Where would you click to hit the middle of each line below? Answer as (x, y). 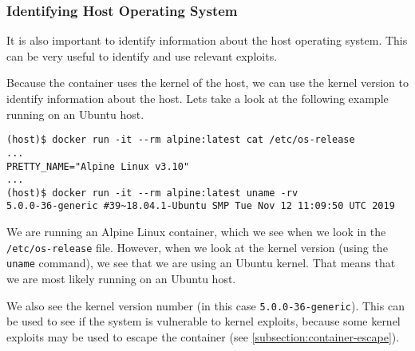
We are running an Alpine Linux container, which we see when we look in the (196, 232)
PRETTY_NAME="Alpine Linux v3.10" (98, 166)
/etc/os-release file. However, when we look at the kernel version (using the (197, 247)
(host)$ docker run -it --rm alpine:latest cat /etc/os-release (181, 140)
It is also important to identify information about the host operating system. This (207, 40)
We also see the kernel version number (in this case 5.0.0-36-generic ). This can (206, 305)
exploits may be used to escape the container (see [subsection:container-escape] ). (203, 336)
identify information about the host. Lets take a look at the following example (198, 98)
